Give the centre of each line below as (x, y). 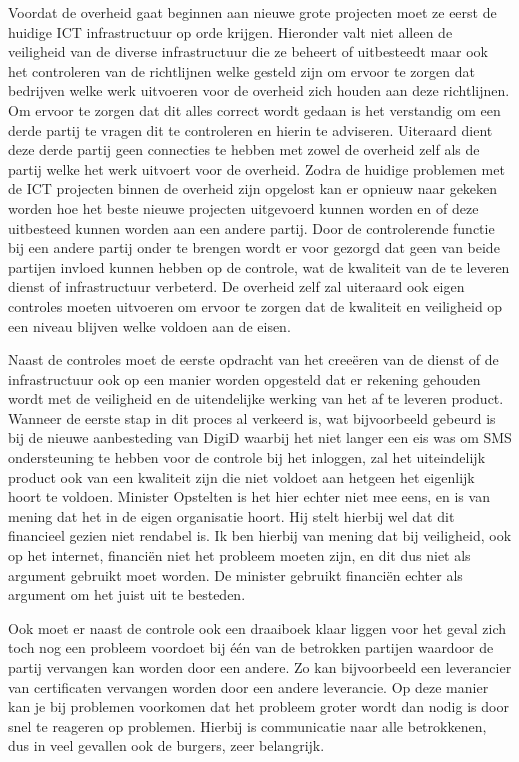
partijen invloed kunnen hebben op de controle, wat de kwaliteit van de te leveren (259, 266)
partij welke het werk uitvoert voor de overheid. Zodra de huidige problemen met (256, 168)
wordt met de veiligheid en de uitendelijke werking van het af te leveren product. (256, 398)
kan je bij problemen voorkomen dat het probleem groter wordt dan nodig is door (258, 706)
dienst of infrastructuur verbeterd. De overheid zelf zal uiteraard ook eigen (236, 286)
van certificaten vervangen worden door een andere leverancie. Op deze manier (248, 686)
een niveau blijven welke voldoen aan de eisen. (149, 325)
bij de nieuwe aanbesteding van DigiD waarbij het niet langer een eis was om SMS (260, 437)
